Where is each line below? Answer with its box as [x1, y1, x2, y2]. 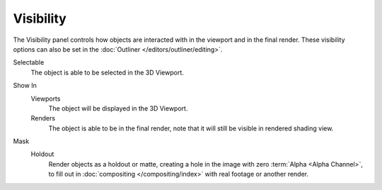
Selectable [13, 58, 45, 67]
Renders [30, 114, 56, 123]
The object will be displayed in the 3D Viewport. [48, 104, 188, 113]
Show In [13, 82, 37, 90]
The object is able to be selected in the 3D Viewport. [30, 68, 184, 77]
